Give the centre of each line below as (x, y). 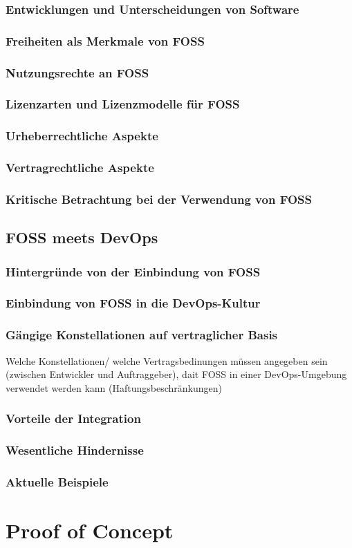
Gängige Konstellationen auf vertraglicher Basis (142, 335)
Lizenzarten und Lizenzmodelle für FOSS (123, 104)
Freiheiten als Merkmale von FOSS (105, 40)
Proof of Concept (90, 530)
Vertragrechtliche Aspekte (80, 168)
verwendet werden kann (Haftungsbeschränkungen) (114, 387)
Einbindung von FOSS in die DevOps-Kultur (133, 303)
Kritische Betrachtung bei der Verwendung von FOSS (159, 199)
